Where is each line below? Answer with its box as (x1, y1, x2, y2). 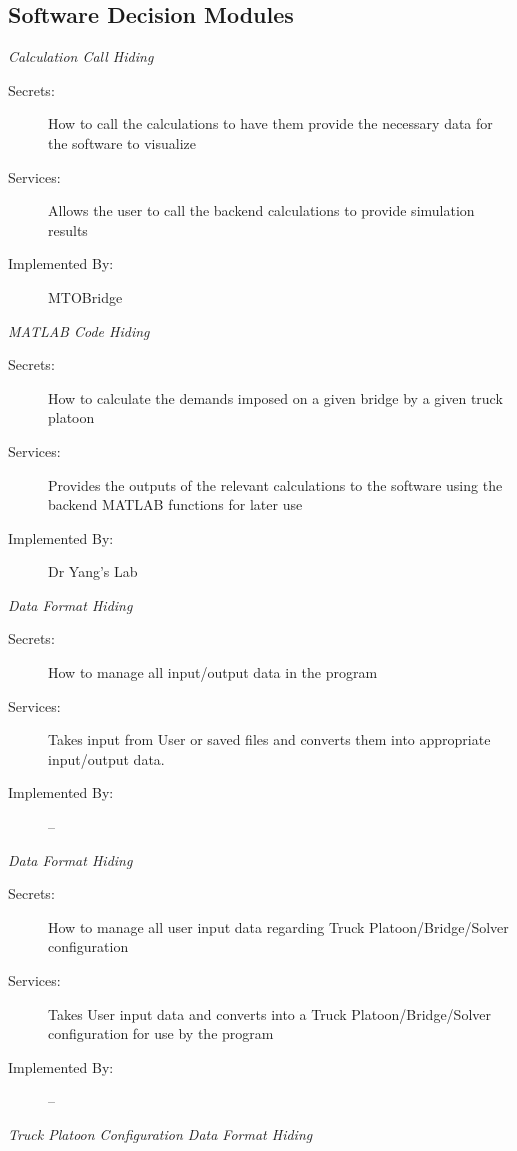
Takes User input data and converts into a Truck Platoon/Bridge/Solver (48, 1003, 492, 1024)
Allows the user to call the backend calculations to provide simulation (48, 200, 475, 221)
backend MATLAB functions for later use (48, 494, 303, 515)
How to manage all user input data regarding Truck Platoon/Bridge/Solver (48, 916, 509, 937)
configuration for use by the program (48, 1023, 274, 1044)
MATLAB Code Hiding (8, 320, 150, 341)
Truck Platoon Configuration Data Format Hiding (8, 1123, 313, 1144)
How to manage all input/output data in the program (48, 662, 378, 683)
